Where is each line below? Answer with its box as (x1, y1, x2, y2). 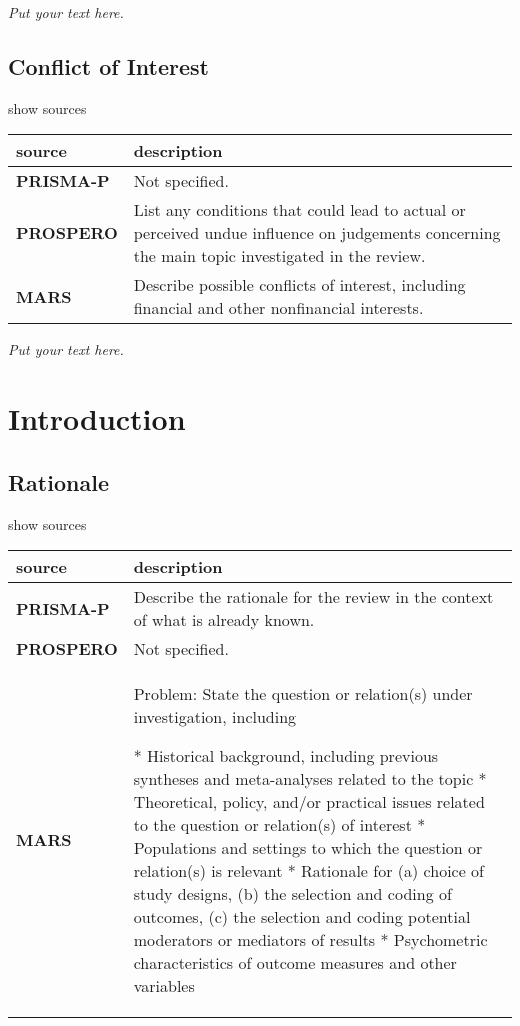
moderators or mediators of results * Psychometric (133, 928, 488, 952)
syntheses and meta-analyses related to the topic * (133, 767, 487, 791)
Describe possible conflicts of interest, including (133, 273, 466, 297)
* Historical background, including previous (133, 744, 439, 768)
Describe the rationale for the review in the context (133, 585, 494, 609)
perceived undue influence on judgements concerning (133, 221, 501, 245)
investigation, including (133, 705, 297, 729)
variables (133, 974, 195, 998)
